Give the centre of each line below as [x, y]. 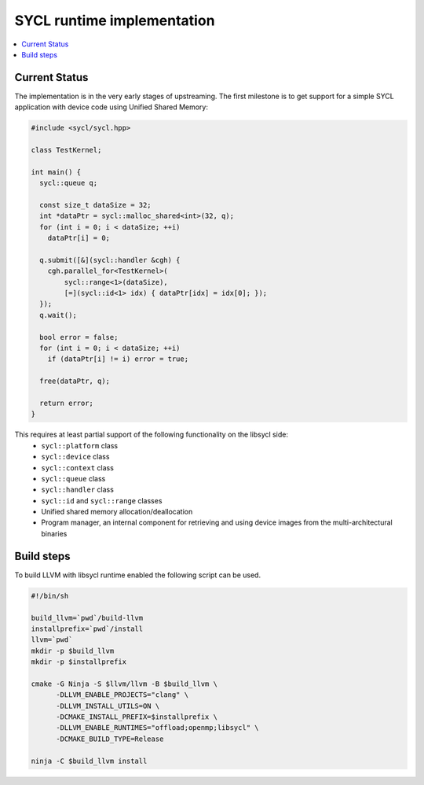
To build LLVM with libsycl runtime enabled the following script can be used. [138, 575]
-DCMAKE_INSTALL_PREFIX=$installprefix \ [137, 717]
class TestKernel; [66, 150]
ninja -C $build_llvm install [89, 761]
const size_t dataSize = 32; [96, 205]
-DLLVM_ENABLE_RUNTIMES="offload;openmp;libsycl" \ [157, 728]
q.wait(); [58, 315]
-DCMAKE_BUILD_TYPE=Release [110, 739]
